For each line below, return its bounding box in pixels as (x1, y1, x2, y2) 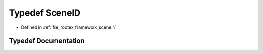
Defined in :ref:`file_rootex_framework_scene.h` (21, 24, 116, 30)
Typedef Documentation (9, 37, 85, 45)
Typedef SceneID (9, 7, 80, 18)
